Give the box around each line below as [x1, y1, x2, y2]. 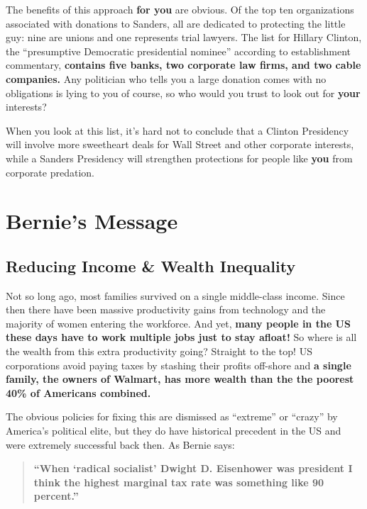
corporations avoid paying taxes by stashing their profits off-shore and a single [6, 357, 351, 372]
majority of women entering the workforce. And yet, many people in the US [6, 315, 351, 330]
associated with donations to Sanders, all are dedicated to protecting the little [6, 16, 346, 30]
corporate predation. [6, 164, 94, 179]
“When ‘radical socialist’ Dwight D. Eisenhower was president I [33, 461, 353, 476]
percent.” [33, 488, 79, 503]
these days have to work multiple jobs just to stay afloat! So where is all [6, 330, 357, 345]
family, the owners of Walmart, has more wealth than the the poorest [6, 371, 354, 386]
